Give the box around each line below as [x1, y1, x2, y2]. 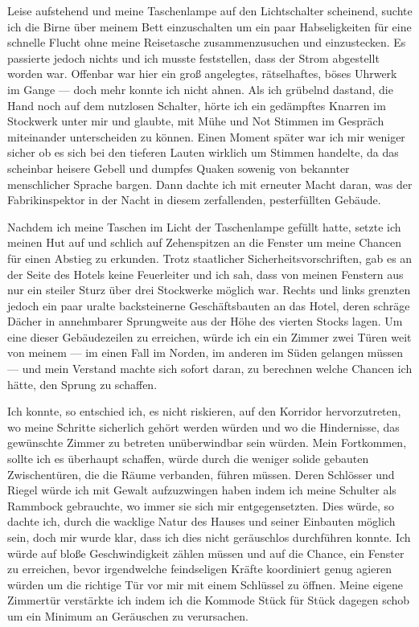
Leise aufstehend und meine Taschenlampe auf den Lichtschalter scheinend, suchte [7, 2, 413, 18]
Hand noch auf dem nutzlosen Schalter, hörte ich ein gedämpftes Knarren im [7, 96, 386, 113]
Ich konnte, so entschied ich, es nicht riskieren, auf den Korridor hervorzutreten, [7, 403, 401, 420]
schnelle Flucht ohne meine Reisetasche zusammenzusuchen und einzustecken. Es [7, 34, 406, 51]
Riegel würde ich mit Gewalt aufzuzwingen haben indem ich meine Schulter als [7, 482, 396, 498]
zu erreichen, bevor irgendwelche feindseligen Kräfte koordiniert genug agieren [7, 560, 392, 577]
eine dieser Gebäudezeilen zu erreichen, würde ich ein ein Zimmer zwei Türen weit [7, 328, 412, 345]
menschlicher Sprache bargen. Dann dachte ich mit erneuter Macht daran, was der [7, 175, 413, 192]
